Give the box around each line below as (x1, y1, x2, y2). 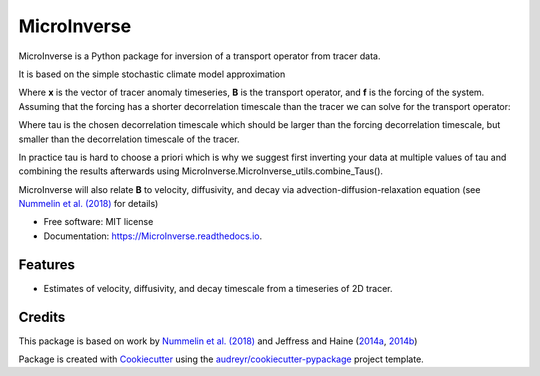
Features (18, 256, 75, 273)
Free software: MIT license (43, 216, 154, 228)
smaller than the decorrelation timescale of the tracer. (18, 133, 240, 145)
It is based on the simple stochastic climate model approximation (18, 68, 286, 80)
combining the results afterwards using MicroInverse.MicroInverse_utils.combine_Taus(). (18, 165, 384, 177)
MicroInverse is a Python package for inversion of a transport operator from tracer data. (18, 50, 381, 62)
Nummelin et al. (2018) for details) (18, 198, 159, 210)
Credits (18, 308, 66, 325)
